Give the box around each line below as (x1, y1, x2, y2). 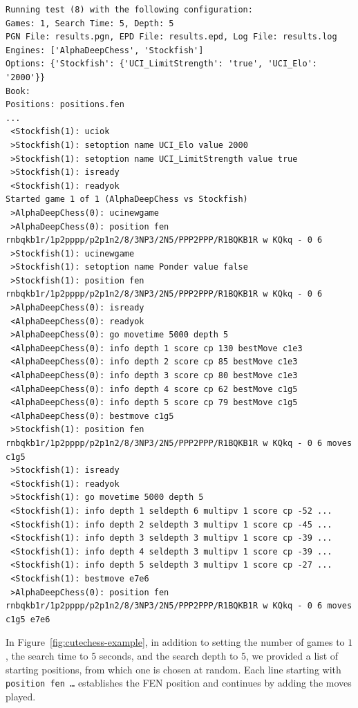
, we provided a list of (246, 648, 339, 662)
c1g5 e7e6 (6, 614, 50, 624)
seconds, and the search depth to (99, 648, 238, 662)
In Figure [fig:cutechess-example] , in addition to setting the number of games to (6, 635, 345, 649)
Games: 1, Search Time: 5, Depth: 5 (6, 18, 174, 28)
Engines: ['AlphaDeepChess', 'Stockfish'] (6, 45, 204, 55)
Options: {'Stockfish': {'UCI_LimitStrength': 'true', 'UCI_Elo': (6, 59, 318, 69)
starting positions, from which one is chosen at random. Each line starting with (6, 662, 341, 676)
